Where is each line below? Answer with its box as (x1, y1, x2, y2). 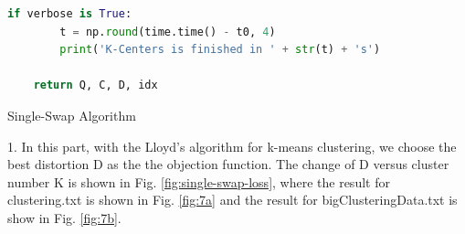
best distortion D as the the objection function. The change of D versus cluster (7, 154, 449, 174)
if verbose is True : (7, 7, 132, 20)
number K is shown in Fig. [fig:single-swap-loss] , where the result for (7, 172, 390, 191)
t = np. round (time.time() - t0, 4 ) (59, 25, 276, 38)
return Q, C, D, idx (33, 79, 158, 92)
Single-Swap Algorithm (7, 105, 136, 124)
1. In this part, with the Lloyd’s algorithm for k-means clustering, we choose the (7, 136, 457, 155)
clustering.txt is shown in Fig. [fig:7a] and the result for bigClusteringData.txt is (7, 190, 458, 209)
